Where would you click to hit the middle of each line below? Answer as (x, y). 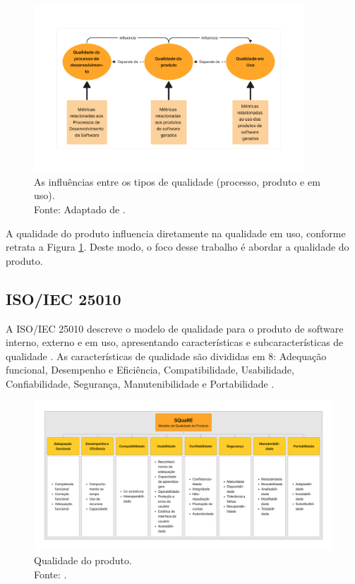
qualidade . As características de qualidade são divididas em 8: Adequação (166, 356)
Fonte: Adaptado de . (80, 209)
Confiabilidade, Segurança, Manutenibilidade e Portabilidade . (140, 383)
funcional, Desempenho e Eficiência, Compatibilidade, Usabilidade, (150, 370)
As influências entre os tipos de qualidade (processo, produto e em (177, 181)
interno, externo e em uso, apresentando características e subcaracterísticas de (175, 342)
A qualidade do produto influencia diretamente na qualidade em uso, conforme (176, 233)
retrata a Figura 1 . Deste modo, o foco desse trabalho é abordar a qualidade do (177, 247)
